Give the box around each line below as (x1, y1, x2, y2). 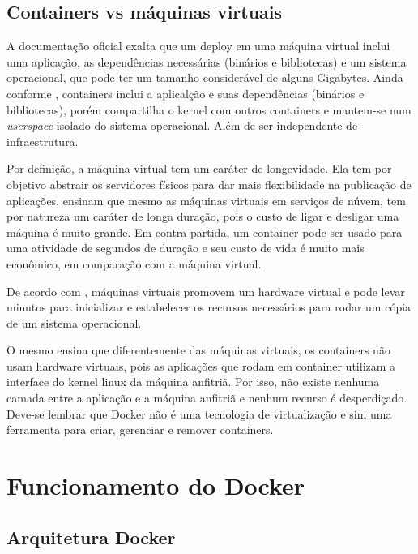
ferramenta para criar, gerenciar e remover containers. (6, 421, 274, 438)
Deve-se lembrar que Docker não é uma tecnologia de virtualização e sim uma (6, 405, 392, 422)
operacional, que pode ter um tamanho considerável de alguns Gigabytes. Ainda (6, 69, 403, 86)
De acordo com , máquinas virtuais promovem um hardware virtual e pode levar (6, 282, 405, 299)
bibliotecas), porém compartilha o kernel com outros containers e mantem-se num (6, 101, 412, 118)
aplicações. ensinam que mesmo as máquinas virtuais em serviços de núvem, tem (6, 191, 406, 208)
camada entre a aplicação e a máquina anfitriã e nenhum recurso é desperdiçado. (6, 389, 407, 406)
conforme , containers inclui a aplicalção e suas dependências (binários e (6, 84, 365, 101)
